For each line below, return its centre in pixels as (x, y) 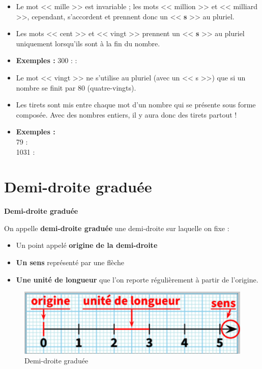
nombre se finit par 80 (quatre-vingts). (76, 87)
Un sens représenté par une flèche (70, 262)
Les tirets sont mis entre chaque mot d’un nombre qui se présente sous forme (136, 105)
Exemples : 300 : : (47, 60)
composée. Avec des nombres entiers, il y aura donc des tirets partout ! (126, 114)
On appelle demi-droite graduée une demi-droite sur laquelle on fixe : (117, 228)
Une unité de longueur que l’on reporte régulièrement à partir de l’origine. (137, 279)
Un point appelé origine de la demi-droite (87, 245)
